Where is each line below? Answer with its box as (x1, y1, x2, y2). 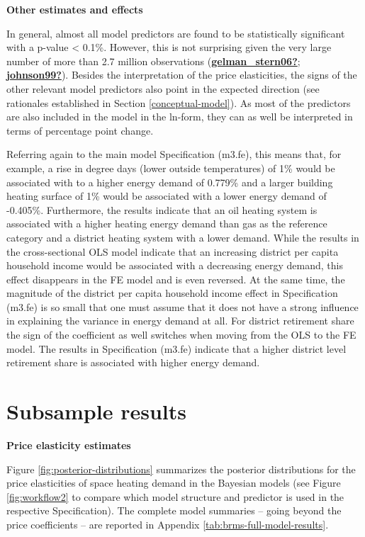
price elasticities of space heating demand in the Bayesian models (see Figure (6, 475, 341, 490)
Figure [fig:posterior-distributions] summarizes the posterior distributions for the (6, 461, 356, 476)
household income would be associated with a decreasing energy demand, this (6, 258, 343, 273)
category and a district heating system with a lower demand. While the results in (6, 230, 359, 244)
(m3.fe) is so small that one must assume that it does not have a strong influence (6, 299, 359, 314)
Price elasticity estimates (6, 437, 131, 452)
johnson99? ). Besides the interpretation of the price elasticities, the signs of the (6, 67, 357, 82)
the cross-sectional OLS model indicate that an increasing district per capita (6, 244, 339, 259)
